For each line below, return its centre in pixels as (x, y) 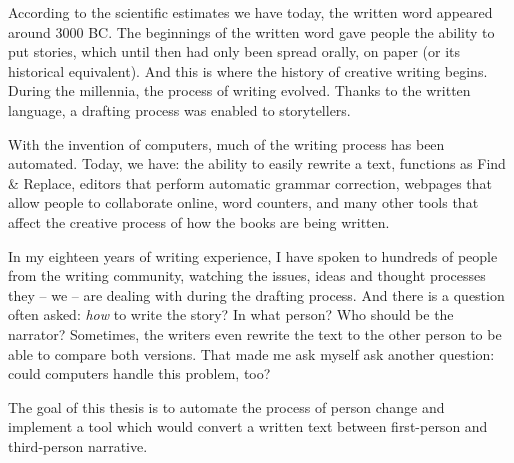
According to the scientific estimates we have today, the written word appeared (250, 12)
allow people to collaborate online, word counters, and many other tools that (243, 202)
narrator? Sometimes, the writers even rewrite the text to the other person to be (255, 333)
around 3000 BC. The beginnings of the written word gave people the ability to (251, 31)
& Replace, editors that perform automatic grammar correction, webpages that (250, 182)
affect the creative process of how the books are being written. (199, 221)
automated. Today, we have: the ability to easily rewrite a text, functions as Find (257, 163)
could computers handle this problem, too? (139, 373)
